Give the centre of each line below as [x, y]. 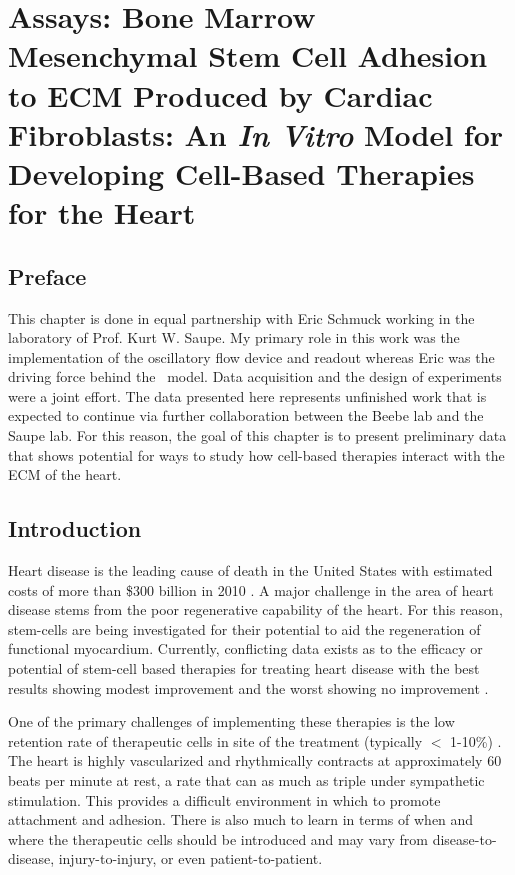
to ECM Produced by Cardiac [220, 94]
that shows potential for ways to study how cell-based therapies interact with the [256, 454]
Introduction [75, 528]
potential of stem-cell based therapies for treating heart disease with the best [244, 668]
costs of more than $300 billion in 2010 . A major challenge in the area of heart [251, 589]
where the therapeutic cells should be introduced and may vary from [218, 838]
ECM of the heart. [65, 474]
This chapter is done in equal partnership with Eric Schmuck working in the [241, 317]
